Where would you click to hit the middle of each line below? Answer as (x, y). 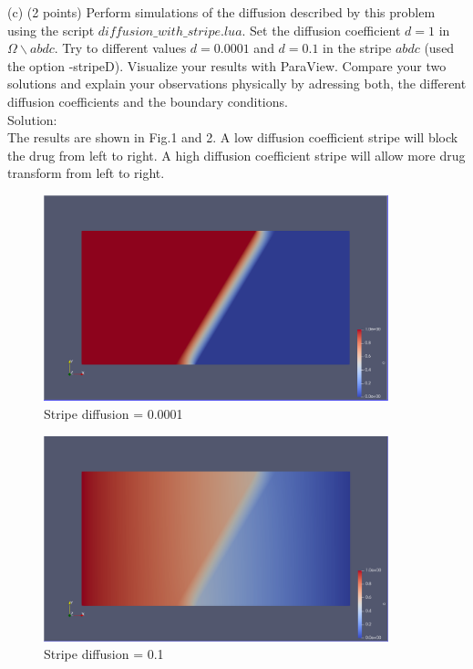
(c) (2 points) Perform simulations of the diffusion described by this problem (221, 12)
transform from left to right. (86, 173)
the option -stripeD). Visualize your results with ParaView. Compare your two (227, 65)
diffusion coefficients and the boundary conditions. (148, 101)
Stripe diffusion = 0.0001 (113, 414)
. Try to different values (120, 48)
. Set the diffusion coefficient (321, 30)
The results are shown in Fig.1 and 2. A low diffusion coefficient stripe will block (233, 137)
